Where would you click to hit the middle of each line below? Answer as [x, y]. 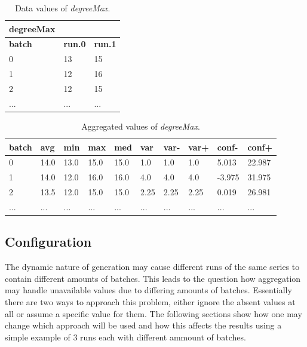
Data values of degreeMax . [63, 8]
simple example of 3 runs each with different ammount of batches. [125, 337]
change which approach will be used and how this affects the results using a [143, 325]
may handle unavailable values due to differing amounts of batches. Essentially [148, 290]
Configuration [48, 242]
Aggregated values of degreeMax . [141, 126]
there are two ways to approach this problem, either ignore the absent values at [150, 301]
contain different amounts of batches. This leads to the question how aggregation [153, 278]
